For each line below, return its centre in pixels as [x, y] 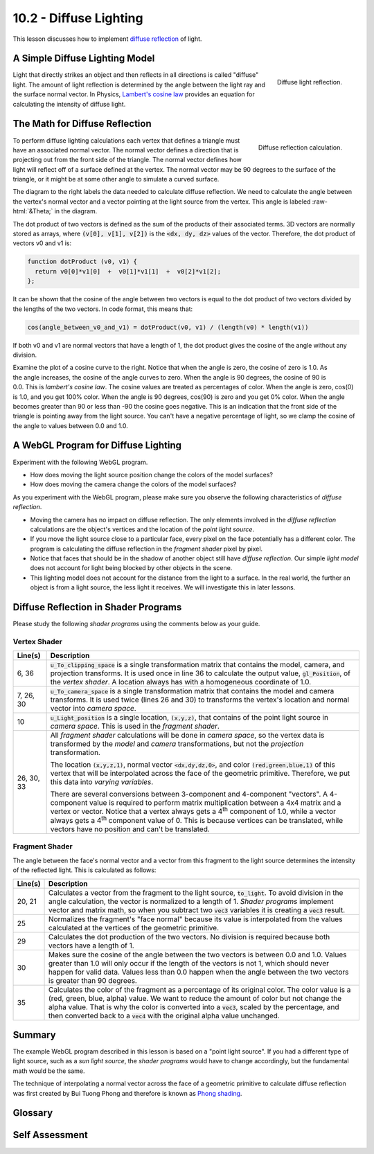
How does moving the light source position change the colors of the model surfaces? [152, 474]
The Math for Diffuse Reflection [82, 124]
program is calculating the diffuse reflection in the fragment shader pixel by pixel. [146, 549]
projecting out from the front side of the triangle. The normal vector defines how [127, 160]
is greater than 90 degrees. [93, 980]
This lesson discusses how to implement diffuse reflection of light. [107, 39]
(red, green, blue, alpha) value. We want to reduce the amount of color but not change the [195, 998]
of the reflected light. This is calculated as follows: [84, 870]
